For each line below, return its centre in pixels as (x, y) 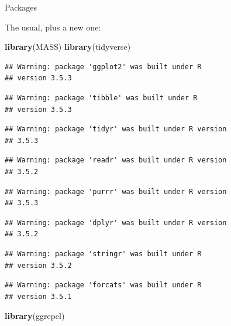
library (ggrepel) (35, 316)
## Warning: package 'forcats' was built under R (103, 285)
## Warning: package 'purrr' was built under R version (116, 191)
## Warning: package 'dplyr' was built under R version (116, 223)
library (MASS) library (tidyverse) (68, 47)
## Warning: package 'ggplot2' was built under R (103, 67)
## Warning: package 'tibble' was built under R (101, 98)
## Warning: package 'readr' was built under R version (116, 160)
